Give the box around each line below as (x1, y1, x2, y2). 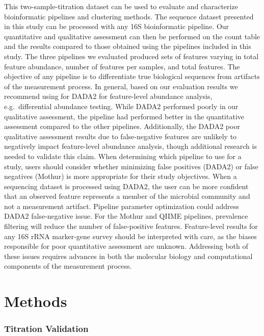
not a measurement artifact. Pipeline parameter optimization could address (4, 200, 239, 211)
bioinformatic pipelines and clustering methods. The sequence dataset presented (4, 11, 254, 21)
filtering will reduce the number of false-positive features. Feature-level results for (4, 221, 258, 231)
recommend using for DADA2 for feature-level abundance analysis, (4, 91, 213, 101)
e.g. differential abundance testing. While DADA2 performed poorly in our (4, 100, 239, 111)
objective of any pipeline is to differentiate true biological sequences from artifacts (4, 71, 260, 82)
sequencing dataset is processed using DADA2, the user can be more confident (4, 180, 249, 191)
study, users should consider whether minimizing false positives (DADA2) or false (4, 161, 258, 171)
